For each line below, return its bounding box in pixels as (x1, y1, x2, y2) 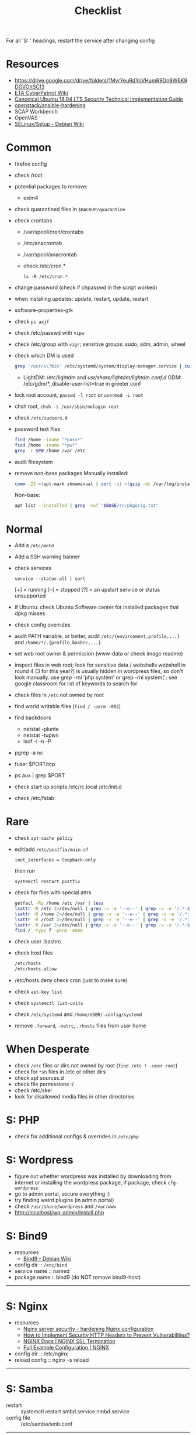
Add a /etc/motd (14, 542, 54, 549)
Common (6, 141, 51, 155)
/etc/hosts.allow (14, 966, 57, 972)
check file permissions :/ (14, 1081, 74, 1088)
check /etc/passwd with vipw (14, 329, 85, 337)
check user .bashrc (14, 938, 61, 945)
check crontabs (14, 217, 52, 224)
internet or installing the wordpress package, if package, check (14, 1179, 167, 1186)
